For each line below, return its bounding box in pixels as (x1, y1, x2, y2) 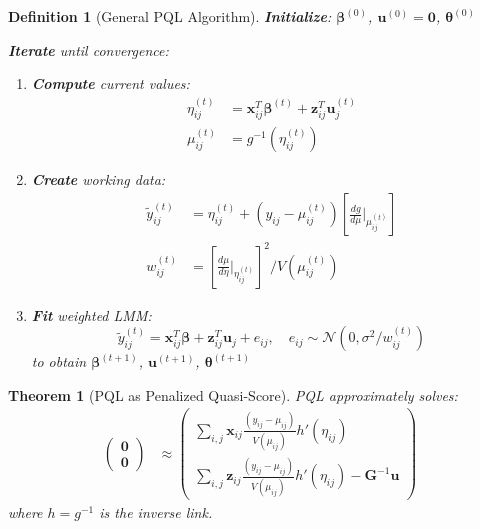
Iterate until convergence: (8, 39, 169, 60)
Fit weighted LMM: (31, 304, 152, 325)
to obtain (31, 351, 87, 372)
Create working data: (31, 169, 166, 190)
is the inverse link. (99, 501, 213, 522)
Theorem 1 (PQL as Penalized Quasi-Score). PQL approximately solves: (8, 384, 458, 405)
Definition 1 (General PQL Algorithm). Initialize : (8, 6, 332, 26)
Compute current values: (31, 73, 190, 94)
